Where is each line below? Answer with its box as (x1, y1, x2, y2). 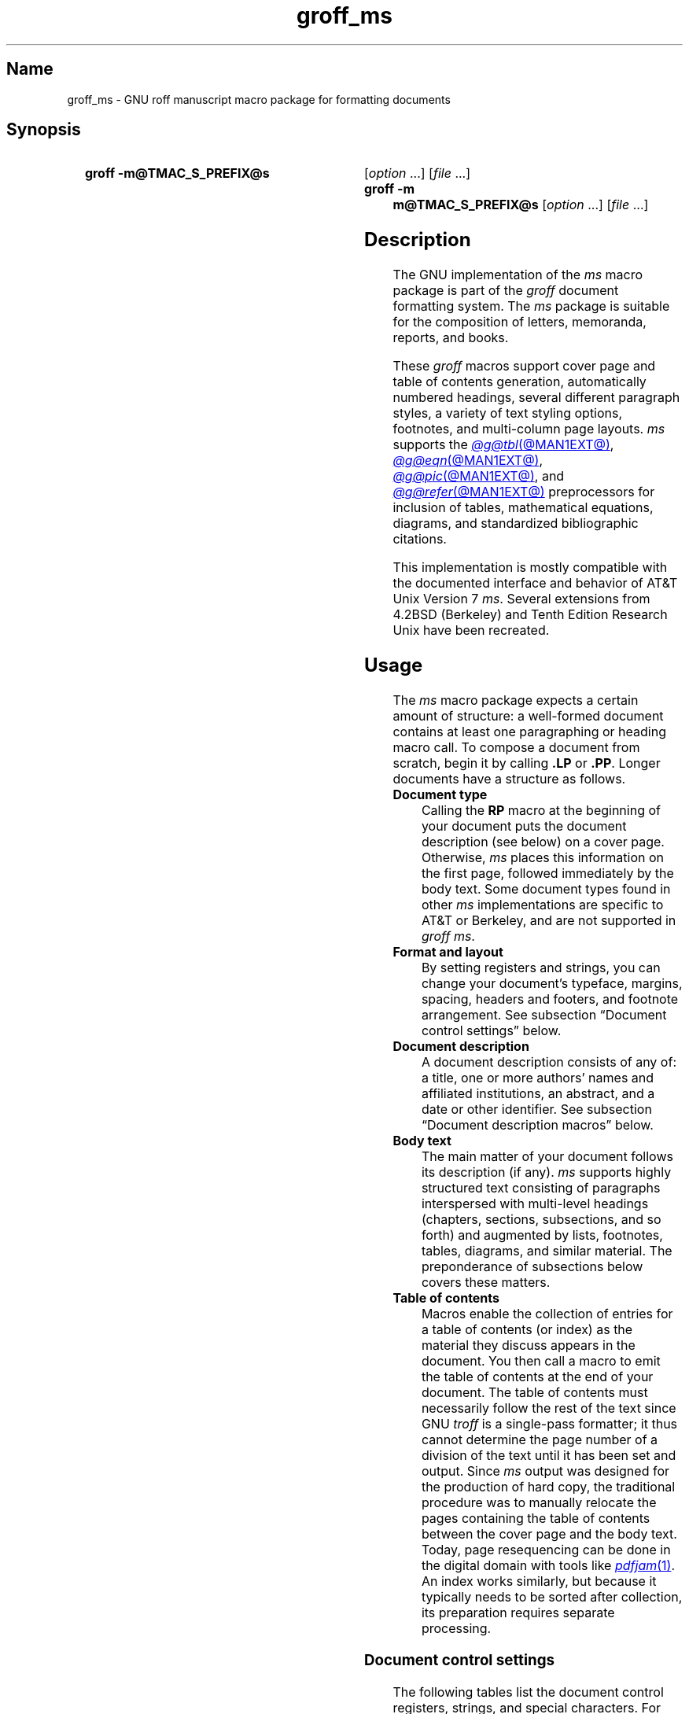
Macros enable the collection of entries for (421, 1306, 673, 1322)
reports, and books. (392, 330, 509, 346)
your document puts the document (421, 818, 627, 835)
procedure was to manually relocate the (421, 1495, 657, 1511)
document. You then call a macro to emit (421, 1353, 661, 1369)
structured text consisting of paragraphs (421, 1180, 661, 1196)
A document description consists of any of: (421, 1054, 676, 1071)
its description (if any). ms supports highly (421, 1164, 672, 1181)
